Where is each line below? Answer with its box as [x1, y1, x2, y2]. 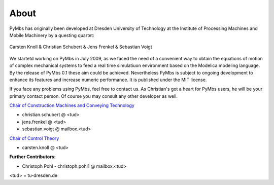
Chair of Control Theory [9, 135, 59, 141]
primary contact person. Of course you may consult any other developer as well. [9, 93, 178, 99]
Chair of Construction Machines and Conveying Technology [9, 102, 134, 108]
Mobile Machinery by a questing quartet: [9, 32, 94, 38]
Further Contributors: [9, 154, 56, 160]
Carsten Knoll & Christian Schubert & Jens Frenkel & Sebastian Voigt [9, 44, 152, 50]
